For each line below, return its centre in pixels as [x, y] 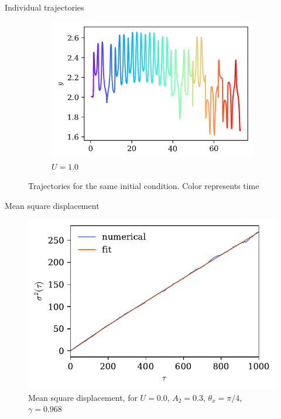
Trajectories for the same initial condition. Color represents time [144, 186]
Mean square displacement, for [83, 397]
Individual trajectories [44, 7]
